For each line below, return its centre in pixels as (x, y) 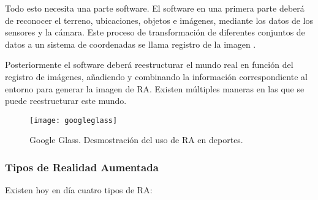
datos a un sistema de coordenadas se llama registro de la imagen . (131, 44)
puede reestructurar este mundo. (66, 101)
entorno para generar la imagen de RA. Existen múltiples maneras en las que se (155, 88)
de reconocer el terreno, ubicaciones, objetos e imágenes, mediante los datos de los (159, 20)
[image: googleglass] (74, 120)
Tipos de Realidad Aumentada (82, 167)
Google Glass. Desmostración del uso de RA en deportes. (136, 140)
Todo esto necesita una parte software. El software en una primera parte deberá (155, 8)
